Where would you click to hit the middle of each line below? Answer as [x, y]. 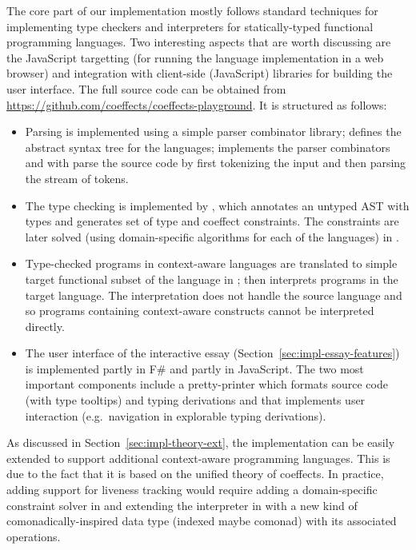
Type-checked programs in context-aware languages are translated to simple [211, 263]
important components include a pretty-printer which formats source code [206, 384]
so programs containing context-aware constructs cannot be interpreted [200, 311]
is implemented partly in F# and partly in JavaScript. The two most [194, 368]
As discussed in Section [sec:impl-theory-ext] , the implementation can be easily [201, 442]
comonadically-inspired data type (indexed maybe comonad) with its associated [202, 521]
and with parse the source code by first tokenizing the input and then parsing [216, 163]
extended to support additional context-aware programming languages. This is [198, 458]
